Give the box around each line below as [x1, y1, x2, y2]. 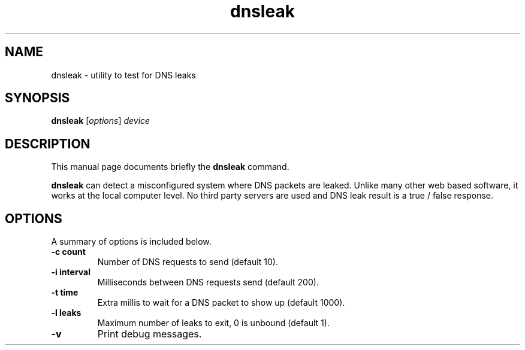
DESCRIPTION [5, 136, 90, 151]
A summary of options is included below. [51, 236, 212, 247]
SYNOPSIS [5, 90, 70, 106]
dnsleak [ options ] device [51, 115, 150, 126]
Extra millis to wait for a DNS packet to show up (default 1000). [97, 297, 345, 308]
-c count [51, 246, 86, 257]
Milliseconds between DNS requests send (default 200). [97, 277, 319, 288]
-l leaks [51, 308, 82, 318]
